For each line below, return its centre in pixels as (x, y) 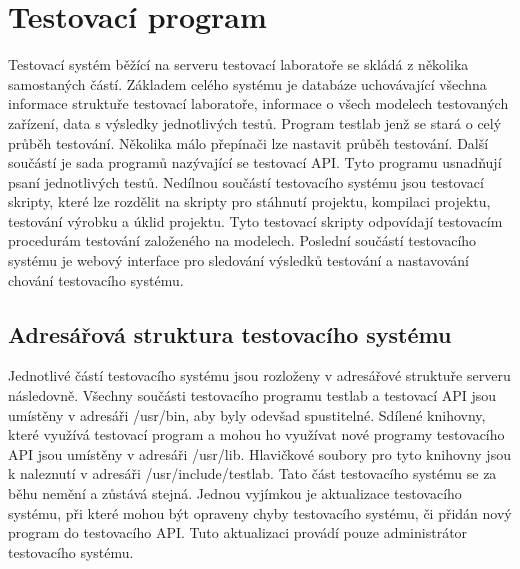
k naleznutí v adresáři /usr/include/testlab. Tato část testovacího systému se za (252, 473)
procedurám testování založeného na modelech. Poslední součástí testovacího (242, 240)
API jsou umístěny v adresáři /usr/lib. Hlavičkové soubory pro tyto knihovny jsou (259, 453)
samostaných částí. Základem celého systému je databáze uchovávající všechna (247, 83)
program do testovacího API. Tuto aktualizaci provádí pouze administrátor (238, 532)
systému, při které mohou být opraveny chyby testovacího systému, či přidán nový (260, 512)
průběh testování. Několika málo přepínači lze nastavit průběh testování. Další (248, 142)
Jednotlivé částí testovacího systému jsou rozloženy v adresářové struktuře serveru (259, 375)
